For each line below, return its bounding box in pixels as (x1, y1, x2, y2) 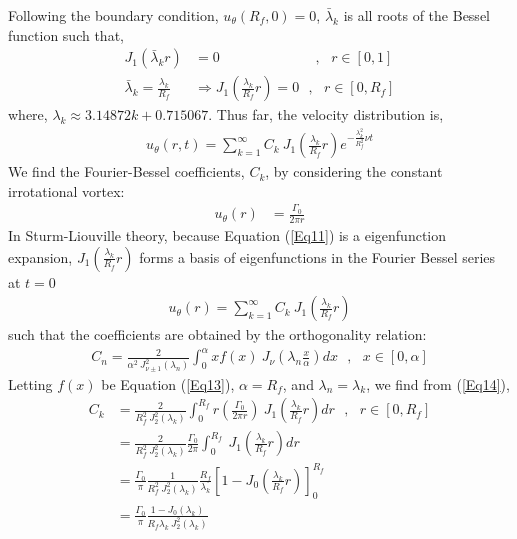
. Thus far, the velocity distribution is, (208, 104, 444, 125)
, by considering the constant (265, 161, 443, 182)
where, (8, 104, 48, 125)
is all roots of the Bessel (343, 5, 490, 25)
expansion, (8, 246, 73, 267)
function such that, (8, 24, 124, 45)
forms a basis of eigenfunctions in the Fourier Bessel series (139, 246, 496, 267)
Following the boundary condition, (8, 5, 219, 25)
